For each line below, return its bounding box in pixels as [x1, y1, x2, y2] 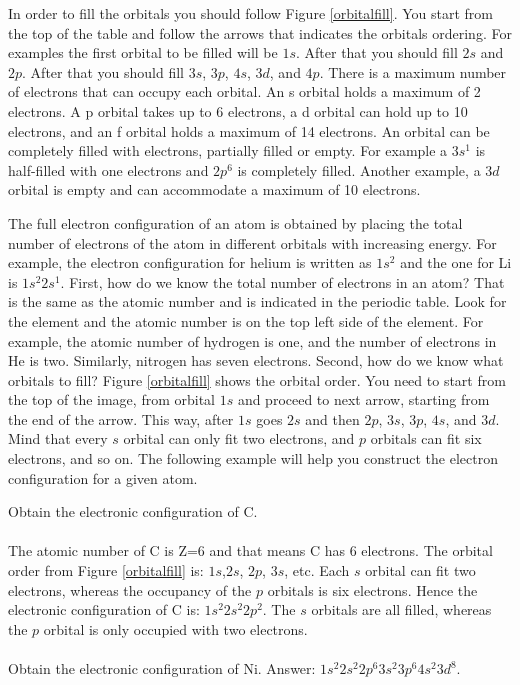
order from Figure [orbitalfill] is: [8, 560, 204, 581]
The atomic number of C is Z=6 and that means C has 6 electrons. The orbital [8, 540, 493, 561]
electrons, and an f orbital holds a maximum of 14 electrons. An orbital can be [8, 120, 490, 141]
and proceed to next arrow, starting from [237, 389, 490, 410]
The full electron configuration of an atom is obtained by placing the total [8, 212, 463, 233]
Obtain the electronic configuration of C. [8, 501, 258, 522]
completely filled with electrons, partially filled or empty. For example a [8, 140, 448, 161]
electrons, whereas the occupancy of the [8, 579, 252, 600]
